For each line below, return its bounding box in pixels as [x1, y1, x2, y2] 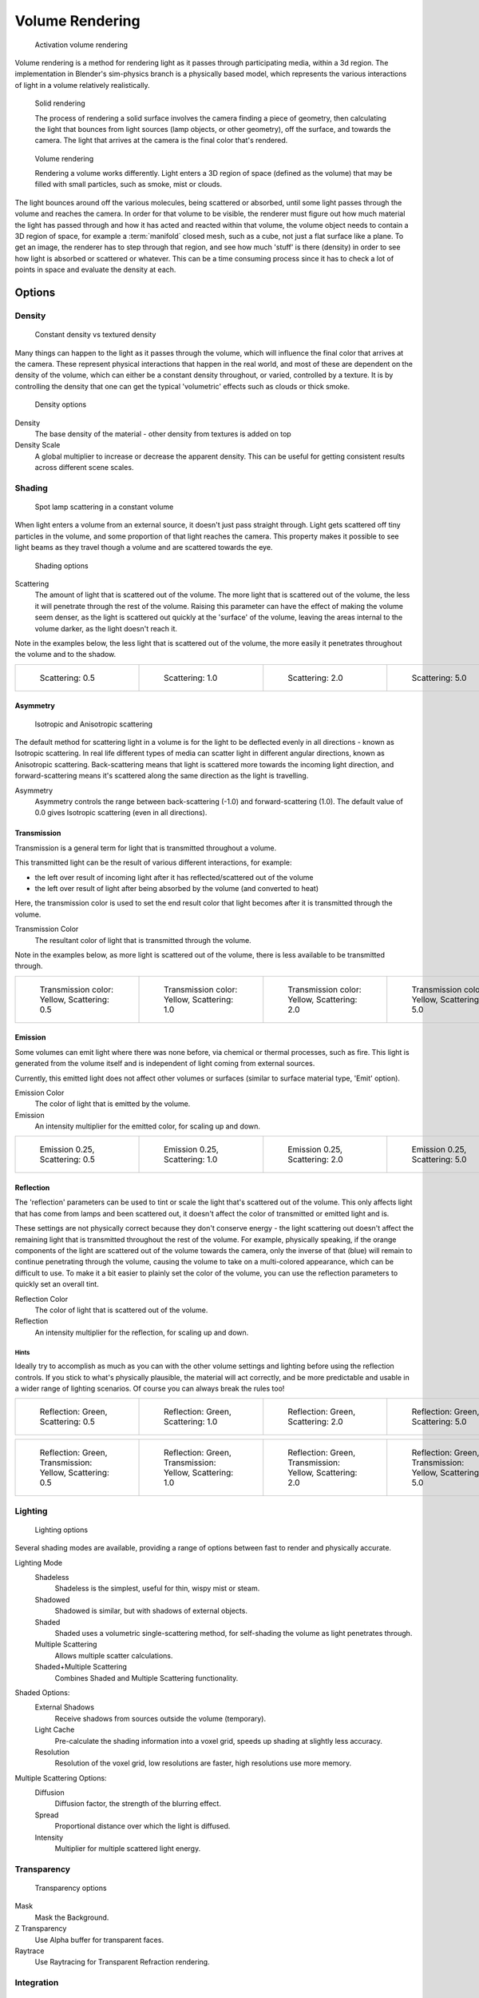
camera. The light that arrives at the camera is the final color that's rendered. [34, 136, 288, 145]
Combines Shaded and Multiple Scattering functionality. [54, 1673, 239, 1682]
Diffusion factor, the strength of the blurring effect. [54, 1799, 221, 1809]
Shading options [34, 560, 89, 571]
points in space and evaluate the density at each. [14, 265, 176, 275]
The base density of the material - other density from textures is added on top [34, 428, 291, 439]
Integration [14, 1977, 59, 1988]
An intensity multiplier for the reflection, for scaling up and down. [34, 1327, 249, 1337]
